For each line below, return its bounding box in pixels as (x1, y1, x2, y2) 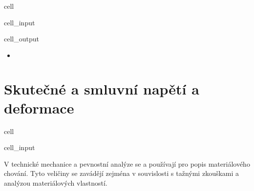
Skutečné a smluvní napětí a (4, 78, 199, 98)
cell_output (4, 34, 39, 44)
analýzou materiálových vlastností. (4, 178, 107, 188)
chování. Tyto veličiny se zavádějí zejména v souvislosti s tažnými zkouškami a (4, 168, 239, 178)
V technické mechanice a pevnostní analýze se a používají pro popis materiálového (4, 158, 250, 169)
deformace (4, 97, 74, 117)
